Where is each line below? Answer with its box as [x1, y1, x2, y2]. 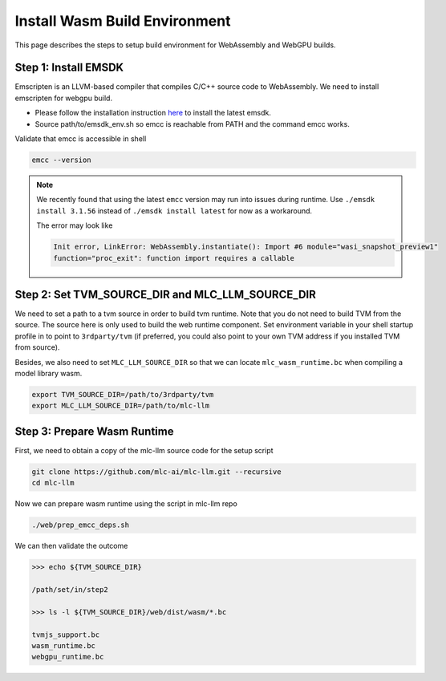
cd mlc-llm [31, 478, 75, 488]
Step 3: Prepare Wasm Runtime [14, 424, 174, 438]
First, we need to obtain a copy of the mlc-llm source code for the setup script [14, 445, 274, 455]
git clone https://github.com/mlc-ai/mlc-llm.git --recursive [31, 467, 282, 476]
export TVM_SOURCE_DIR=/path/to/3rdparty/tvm [31, 390, 214, 399]
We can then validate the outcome [14, 541, 128, 551]
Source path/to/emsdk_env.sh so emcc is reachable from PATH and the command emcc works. [34, 119, 351, 128]
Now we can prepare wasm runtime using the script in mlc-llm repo [14, 499, 238, 509]
